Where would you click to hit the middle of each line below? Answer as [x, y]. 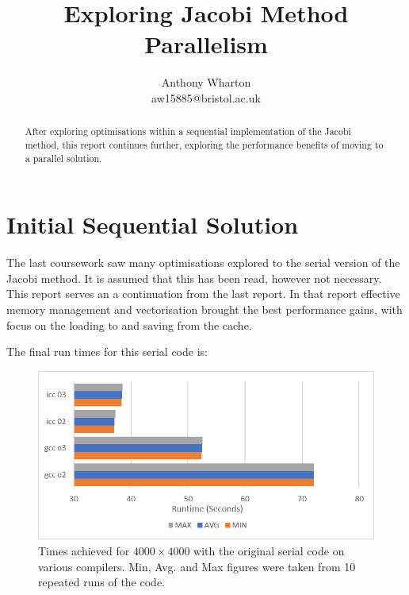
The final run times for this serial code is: [107, 352]
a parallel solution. [63, 158]
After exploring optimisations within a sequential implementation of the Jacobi [188, 131]
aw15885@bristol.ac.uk [206, 97]
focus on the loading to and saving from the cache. [129, 325]
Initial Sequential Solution [153, 224]
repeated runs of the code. [101, 582]
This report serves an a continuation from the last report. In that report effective [203, 294]
